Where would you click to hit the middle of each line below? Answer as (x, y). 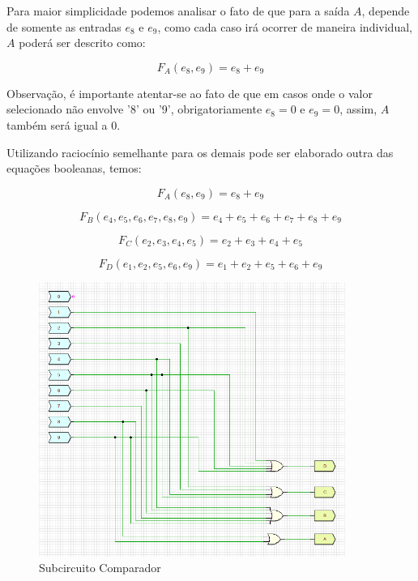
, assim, (358, 109)
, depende (386, 11)
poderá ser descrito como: (82, 43)
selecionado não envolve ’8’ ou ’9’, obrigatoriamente (134, 109)
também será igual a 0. (64, 124)
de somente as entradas (64, 26)
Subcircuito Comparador (100, 568)
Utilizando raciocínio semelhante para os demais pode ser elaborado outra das (200, 152)
